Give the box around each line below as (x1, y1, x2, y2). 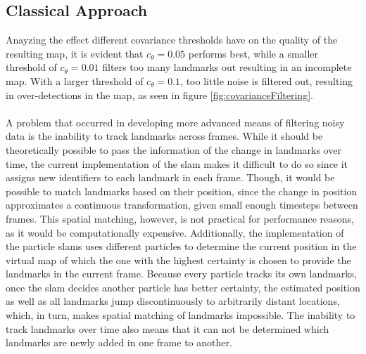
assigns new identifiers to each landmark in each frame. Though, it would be (6, 170, 335, 185)
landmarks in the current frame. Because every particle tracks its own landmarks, (6, 266, 358, 281)
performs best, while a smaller (188, 46, 319, 60)
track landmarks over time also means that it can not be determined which (6, 321, 329, 336)
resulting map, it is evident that (6, 46, 144, 60)
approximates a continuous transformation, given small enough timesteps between (6, 197, 358, 212)
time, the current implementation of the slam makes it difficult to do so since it (6, 156, 348, 171)
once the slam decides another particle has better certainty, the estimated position (6, 280, 360, 294)
